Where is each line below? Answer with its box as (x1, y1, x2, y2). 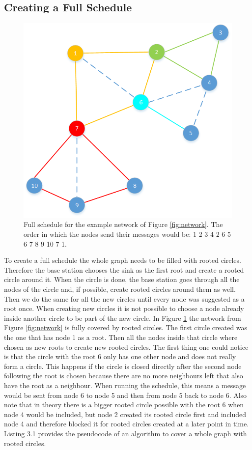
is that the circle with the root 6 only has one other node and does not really (4, 351, 236, 362)
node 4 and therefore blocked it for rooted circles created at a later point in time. (4, 419, 249, 429)
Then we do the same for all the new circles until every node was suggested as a (4, 293, 245, 304)
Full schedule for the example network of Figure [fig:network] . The (24, 219, 223, 229)
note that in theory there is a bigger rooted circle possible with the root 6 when (4, 399, 244, 410)
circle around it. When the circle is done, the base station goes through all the (4, 274, 240, 284)
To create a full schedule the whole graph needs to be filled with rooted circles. (4, 255, 241, 265)
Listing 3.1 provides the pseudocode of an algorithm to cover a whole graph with (4, 428, 247, 438)
